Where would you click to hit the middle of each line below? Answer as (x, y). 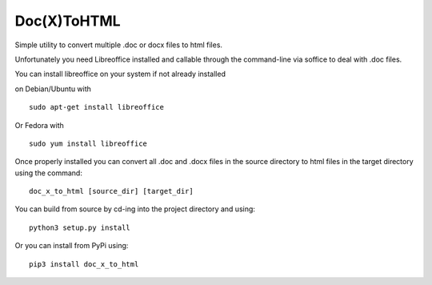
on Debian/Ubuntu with (53, 89)
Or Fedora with (39, 125)
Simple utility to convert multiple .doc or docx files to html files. (119, 45)
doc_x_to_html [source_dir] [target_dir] (111, 191)
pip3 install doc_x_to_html (84, 264)
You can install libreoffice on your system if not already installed (120, 74)
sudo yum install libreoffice (88, 143)
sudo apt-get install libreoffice (96, 107)
